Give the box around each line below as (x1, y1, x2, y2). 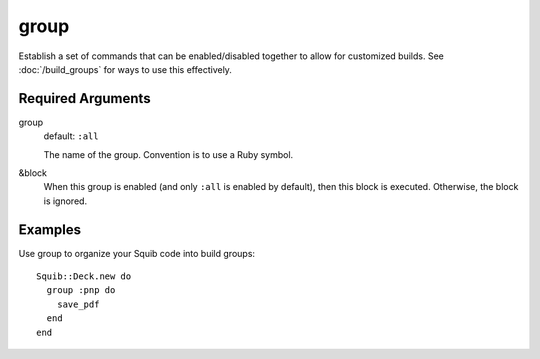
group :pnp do (46, 285, 116, 296)
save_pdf (56, 298, 100, 310)
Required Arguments (18, 90, 151, 107)
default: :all (43, 130, 99, 142)
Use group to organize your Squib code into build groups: (18, 247, 255, 259)
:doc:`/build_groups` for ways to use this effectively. (18, 63, 232, 75)
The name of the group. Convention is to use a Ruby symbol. (43, 148, 294, 160)
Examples (18, 221, 82, 238)
